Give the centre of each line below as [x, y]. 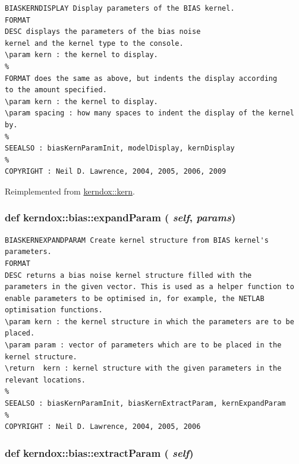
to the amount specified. [56, 90]
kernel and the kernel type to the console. [94, 43]
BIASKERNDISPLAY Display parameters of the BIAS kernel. [120, 8]
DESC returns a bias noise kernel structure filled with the [128, 275]
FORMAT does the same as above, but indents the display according [141, 78]
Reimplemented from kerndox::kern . [70, 191]
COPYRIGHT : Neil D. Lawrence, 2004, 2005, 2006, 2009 [116, 172]
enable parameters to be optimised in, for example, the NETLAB [135, 298]
